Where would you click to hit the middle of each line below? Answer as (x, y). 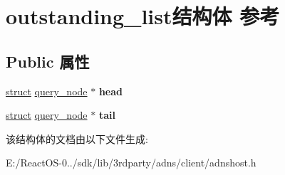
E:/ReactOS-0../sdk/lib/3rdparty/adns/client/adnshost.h (131, 163)
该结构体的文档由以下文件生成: (77, 138)
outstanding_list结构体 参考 (143, 16)
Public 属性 (48, 61)
